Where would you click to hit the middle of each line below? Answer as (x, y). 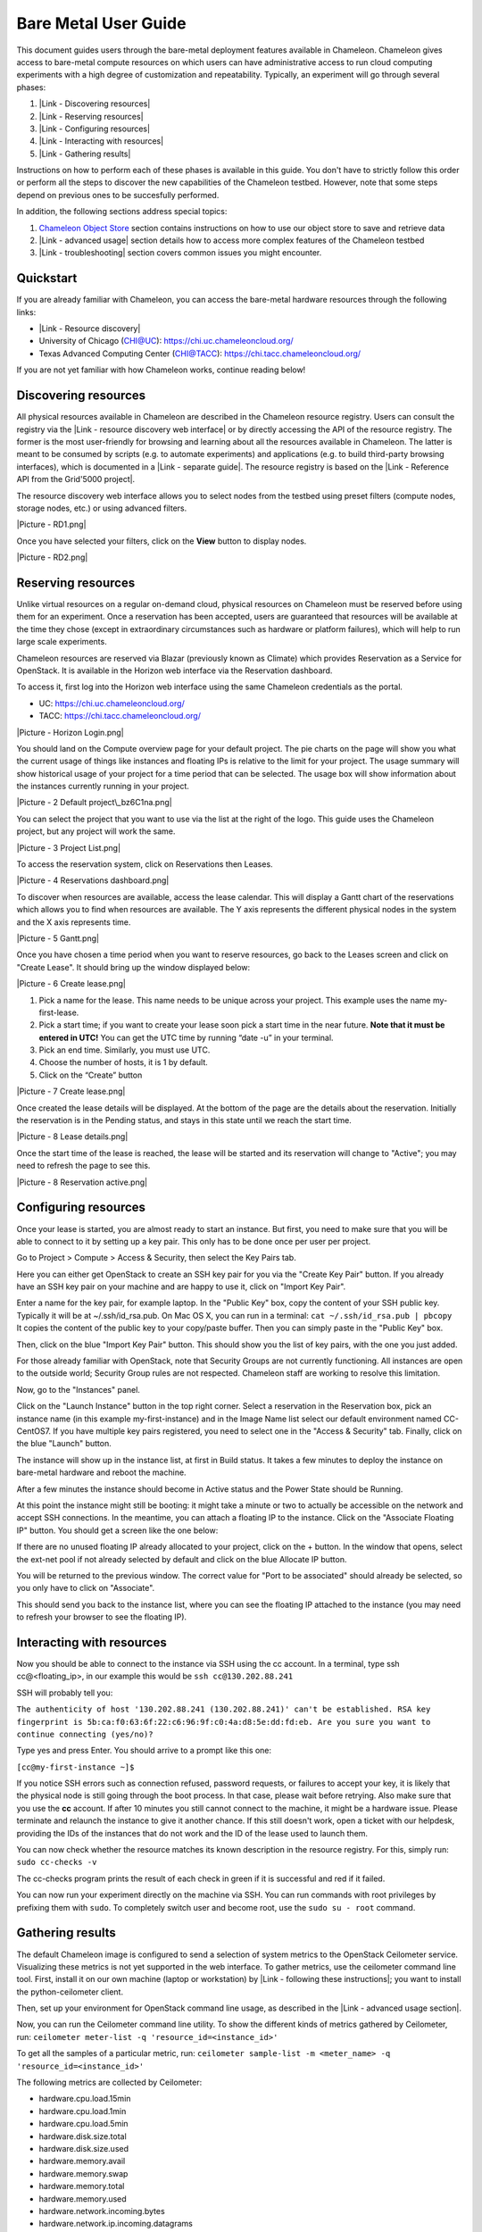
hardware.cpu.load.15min (85, 2099)
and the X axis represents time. (74, 922)
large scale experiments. (62, 642)
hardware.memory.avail (82, 2161)
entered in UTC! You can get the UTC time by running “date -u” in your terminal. (186, 1037)
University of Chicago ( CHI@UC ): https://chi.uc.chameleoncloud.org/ (166, 341)
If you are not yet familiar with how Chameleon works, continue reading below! (161, 370)
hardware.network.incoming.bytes (102, 2211)
